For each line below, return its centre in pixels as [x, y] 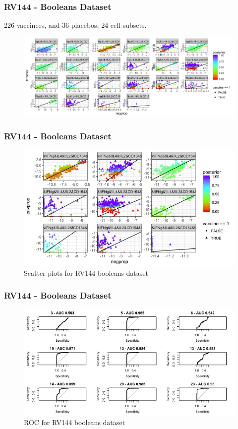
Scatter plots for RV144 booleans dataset [86, 273]
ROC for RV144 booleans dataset [74, 422]
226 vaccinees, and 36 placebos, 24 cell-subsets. [75, 25]
